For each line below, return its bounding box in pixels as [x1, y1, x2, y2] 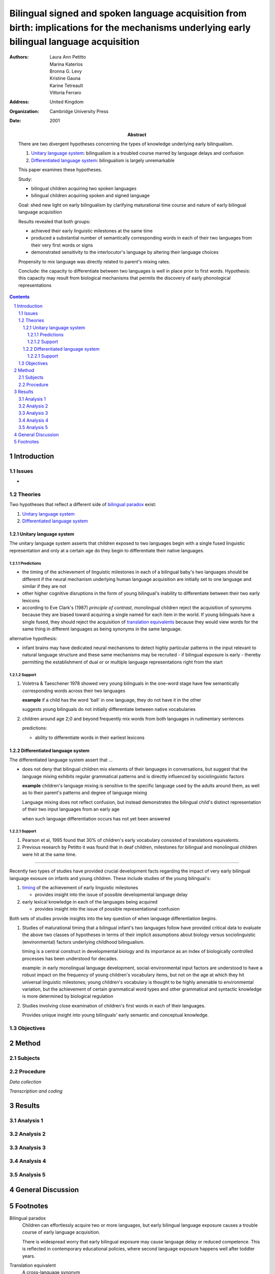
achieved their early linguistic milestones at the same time [31, 227, 153, 234]
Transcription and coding [9, 1088, 63, 1094]
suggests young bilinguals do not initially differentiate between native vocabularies [22, 706, 196, 712]
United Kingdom [49, 99, 84, 105]
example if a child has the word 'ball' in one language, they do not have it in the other [22, 697, 201, 703]
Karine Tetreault [49, 82, 84, 89]
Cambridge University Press [49, 108, 109, 114]
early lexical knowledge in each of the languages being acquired [22, 898, 158, 905]
